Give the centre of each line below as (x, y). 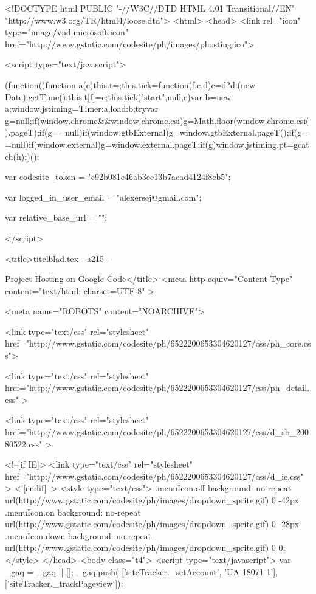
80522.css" (24, 444)
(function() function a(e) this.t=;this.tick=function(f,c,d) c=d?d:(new (130, 84)
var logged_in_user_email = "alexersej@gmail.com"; (103, 197)
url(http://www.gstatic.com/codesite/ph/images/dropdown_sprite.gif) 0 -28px (152, 524)
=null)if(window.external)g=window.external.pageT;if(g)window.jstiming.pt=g (152, 144)
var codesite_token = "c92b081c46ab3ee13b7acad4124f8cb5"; (118, 177)
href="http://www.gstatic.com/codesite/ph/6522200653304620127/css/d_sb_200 (157, 432)
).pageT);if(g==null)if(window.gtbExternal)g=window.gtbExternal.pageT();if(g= (157, 132)
